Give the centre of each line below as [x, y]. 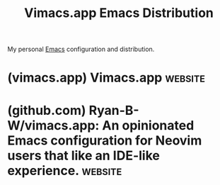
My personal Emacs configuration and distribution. [81, 49]
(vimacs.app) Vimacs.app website [106, 78]
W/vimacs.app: [53, 125]
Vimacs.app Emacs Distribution [119, 13]
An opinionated [148, 125]
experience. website [65, 170]
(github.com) [47, 110]
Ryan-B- [114, 110]
